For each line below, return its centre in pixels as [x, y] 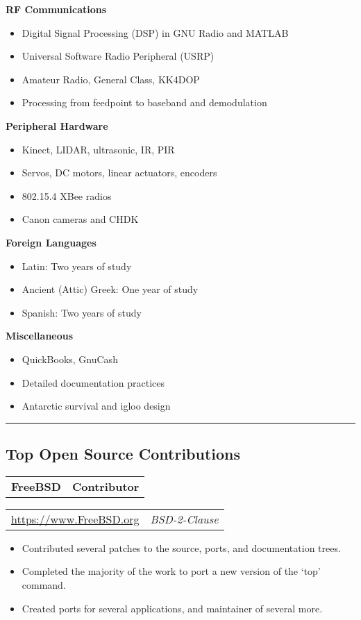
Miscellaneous [40, 336]
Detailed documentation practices [93, 382]
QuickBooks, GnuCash [70, 359]
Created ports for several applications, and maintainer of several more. [172, 608]
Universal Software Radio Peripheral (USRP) [118, 56]
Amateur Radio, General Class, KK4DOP [111, 79]
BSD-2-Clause [184, 519]
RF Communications [56, 9]
